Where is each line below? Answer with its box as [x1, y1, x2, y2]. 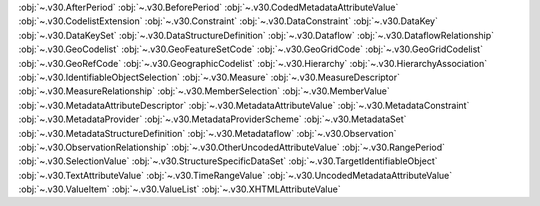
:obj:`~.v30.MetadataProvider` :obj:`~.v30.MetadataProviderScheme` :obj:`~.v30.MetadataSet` [18, 113, 407, 125]
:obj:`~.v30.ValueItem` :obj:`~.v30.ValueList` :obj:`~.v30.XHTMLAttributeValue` [18, 183, 341, 195]
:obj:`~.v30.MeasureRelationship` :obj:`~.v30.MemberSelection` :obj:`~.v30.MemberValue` [18, 85, 390, 97]
